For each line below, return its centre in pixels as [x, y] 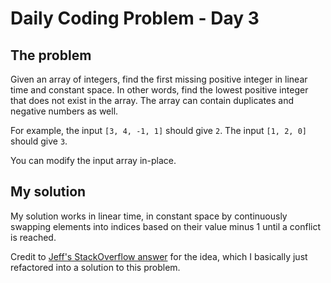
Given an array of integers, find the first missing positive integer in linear [159, 79]
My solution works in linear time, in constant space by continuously [149, 216]
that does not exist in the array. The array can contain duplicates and [152, 100]
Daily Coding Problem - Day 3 [135, 18]
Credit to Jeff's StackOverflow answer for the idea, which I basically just [159, 256]
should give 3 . [39, 141]
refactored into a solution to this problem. [95, 267]
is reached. [33, 237]
